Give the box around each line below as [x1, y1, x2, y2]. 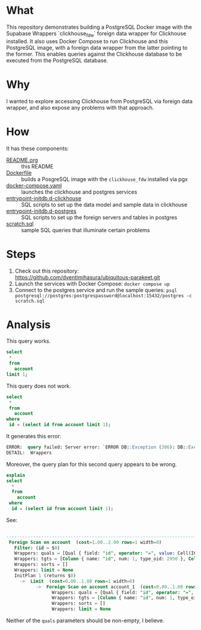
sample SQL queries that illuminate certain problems [21, 226, 150, 234]
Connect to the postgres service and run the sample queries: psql [14, 286, 178, 294]
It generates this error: [6, 433, 62, 440]
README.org [6, 156, 38, 164]
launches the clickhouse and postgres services [21, 188, 138, 195]
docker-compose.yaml [6, 182, 62, 189]
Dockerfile [6, 169, 32, 176]
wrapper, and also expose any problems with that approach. [6, 104, 154, 111]
